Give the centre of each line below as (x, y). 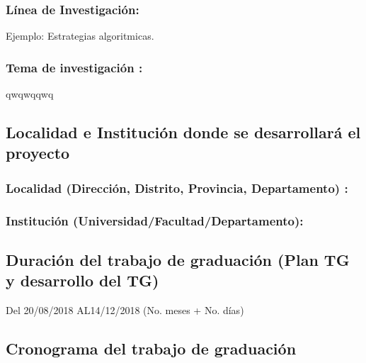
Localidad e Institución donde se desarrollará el (183, 132)
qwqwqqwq (30, 94)
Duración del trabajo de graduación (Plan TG (178, 259)
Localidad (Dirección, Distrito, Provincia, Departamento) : (177, 188)
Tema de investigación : (74, 67)
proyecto (38, 153)
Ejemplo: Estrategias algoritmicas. (80, 36)
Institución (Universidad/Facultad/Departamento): (155, 220)
